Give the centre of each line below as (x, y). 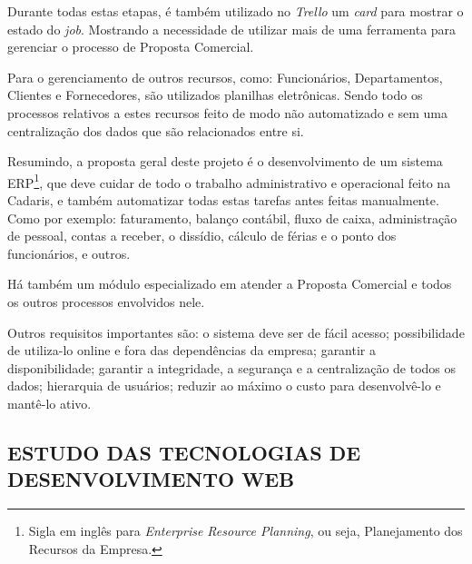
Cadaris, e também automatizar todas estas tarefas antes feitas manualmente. (223, 200)
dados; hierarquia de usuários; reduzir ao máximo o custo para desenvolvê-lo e (224, 386)
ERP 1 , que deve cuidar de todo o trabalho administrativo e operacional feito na (229, 181)
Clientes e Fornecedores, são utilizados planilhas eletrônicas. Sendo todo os (215, 95)
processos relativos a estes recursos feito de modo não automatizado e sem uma (227, 112)
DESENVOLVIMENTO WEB (151, 479)
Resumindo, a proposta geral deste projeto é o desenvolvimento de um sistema (225, 161)
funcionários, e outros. (69, 253)
